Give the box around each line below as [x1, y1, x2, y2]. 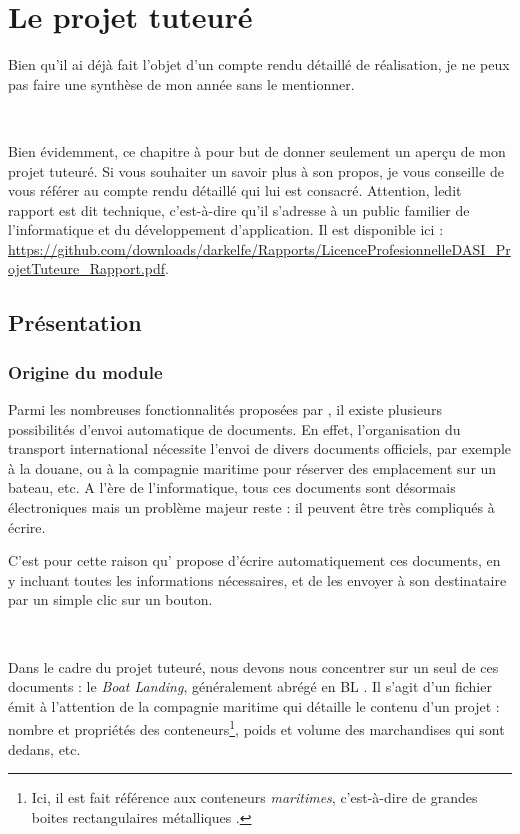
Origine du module [8, 359, 163, 384]
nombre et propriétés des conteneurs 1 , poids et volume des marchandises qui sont [8, 716, 505, 740]
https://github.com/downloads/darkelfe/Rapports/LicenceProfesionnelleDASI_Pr [8, 238, 511, 259]
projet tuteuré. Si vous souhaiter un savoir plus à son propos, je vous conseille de [8, 160, 504, 181]
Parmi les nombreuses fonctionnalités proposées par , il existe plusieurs [8, 399, 442, 420]
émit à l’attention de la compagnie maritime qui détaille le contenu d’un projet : [8, 695, 500, 716]
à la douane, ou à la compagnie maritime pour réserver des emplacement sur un [8, 457, 497, 478]
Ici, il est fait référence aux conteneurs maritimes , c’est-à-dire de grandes [31, 787, 478, 808]
